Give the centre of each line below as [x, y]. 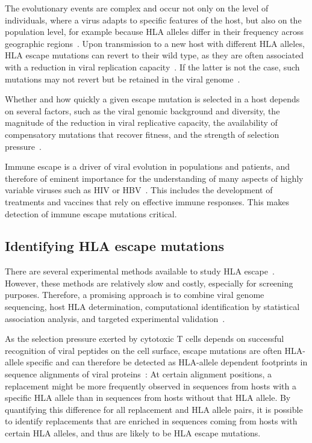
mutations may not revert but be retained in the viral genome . [123, 79]
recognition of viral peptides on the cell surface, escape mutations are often [143, 350]
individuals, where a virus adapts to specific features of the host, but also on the [153, 20]
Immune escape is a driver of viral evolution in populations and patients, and [147, 166]
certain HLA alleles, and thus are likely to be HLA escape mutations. [133, 433]
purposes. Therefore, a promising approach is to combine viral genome [135, 295]
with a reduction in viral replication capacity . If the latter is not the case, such [152, 67]
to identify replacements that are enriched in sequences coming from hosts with [151, 421]
